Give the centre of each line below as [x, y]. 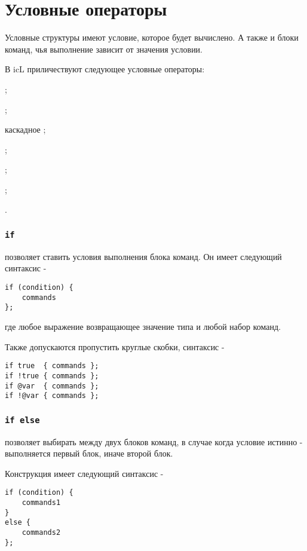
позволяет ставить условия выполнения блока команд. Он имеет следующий [143, 256]
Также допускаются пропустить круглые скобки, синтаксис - [115, 346]
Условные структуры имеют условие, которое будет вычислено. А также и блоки [152, 37]
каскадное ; [25, 129]
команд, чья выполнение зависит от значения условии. [104, 49]
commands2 [41, 532]
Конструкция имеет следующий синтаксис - [84, 473]
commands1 [41, 503]
